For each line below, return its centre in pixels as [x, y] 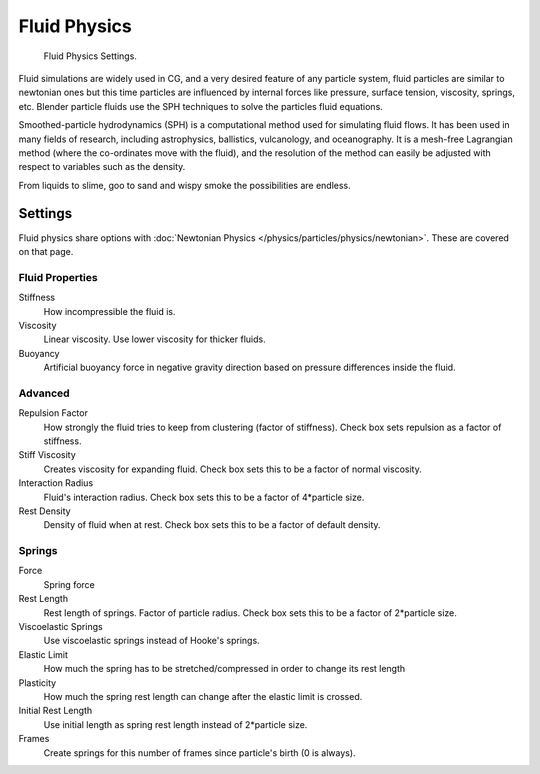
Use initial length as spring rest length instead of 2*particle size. [175, 724]
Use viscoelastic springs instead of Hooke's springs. [151, 641]
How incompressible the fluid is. [109, 311]
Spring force [69, 584]
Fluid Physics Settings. [90, 56]
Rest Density [44, 511]
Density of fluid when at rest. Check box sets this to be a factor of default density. [212, 525]
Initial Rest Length [55, 711]
